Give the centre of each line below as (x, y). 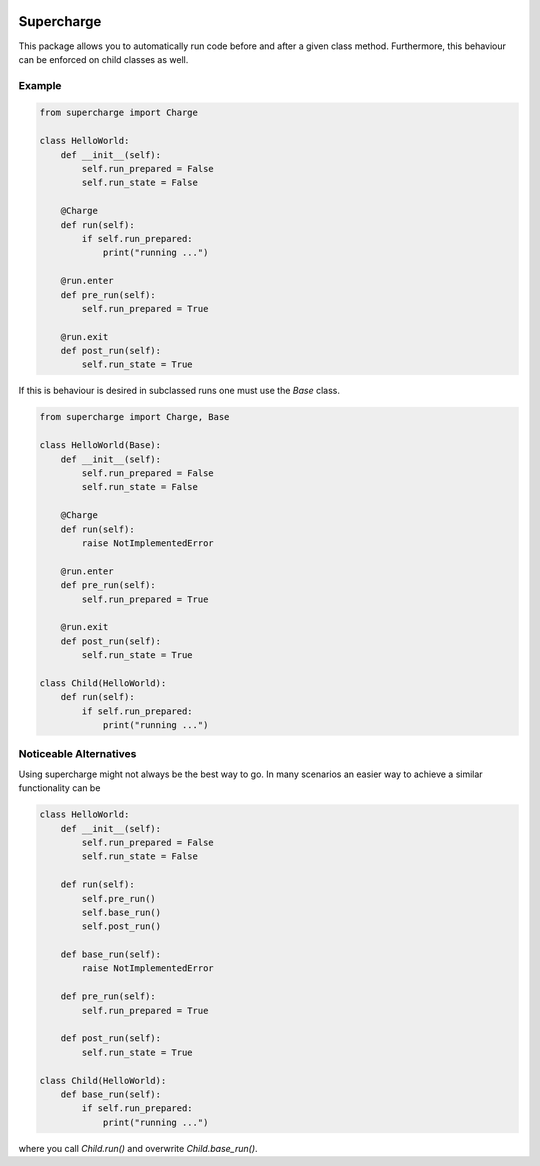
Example (40, 85)
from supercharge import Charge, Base (134, 417)
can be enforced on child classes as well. (103, 59)
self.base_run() (121, 912)
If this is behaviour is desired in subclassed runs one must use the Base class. (179, 391)
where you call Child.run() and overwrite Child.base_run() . (138, 1148)
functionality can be (59, 788)
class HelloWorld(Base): (100, 445)
